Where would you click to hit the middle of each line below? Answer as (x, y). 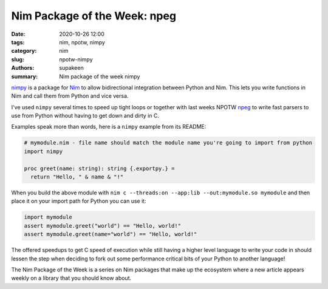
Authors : (23, 68)
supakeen (72, 68)
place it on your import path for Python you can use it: (79, 201)
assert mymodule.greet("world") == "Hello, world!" (103, 226)
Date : (18, 34)
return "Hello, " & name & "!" (77, 177)
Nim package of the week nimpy (100, 76)
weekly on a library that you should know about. (71, 278)
